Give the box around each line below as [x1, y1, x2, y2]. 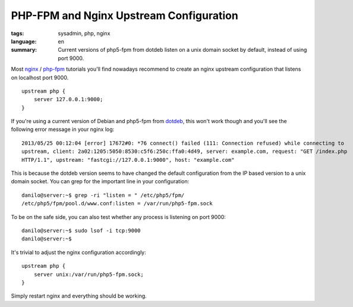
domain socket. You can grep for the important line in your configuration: [11, 178, 190, 185]
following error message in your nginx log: [11, 126, 115, 133]
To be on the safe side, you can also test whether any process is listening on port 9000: [11, 213, 226, 220]
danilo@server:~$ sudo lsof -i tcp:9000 [21, 227, 141, 234]
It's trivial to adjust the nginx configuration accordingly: [11, 249, 147, 256]
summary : [11, 46, 37, 54]
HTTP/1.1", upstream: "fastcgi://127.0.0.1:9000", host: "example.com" [21, 156, 235, 163]
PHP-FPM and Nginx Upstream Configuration [11, 9, 239, 22]
